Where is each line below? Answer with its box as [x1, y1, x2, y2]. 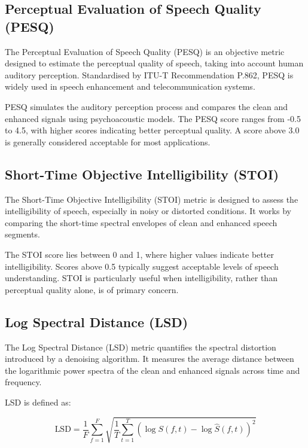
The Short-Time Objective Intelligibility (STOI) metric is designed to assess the [5, 193, 298, 205]
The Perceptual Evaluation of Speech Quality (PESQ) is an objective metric [5, 45, 285, 57]
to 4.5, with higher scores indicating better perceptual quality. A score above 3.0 [5, 124, 300, 136]
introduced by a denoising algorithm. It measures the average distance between [5, 352, 294, 365]
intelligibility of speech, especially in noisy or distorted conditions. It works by [5, 205, 291, 217]
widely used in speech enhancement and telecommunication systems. [5, 80, 255, 93]
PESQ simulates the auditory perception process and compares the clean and [5, 100, 288, 112]
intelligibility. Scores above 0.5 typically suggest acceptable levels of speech [5, 260, 279, 272]
